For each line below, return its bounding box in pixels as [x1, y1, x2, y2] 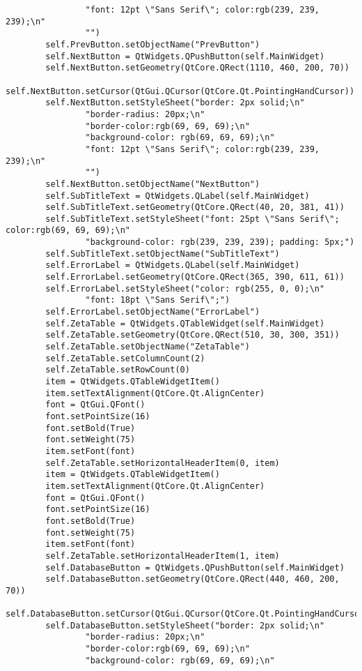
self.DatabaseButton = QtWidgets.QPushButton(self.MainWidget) [45, 562, 345, 573]
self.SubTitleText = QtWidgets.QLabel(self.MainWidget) [45, 190, 310, 201]
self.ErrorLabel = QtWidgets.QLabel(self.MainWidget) [45, 260, 300, 271]
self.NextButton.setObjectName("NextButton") [45, 179, 260, 189]
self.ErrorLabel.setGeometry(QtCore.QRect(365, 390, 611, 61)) [45, 272, 345, 282]
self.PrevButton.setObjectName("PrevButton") [45, 39, 260, 50]
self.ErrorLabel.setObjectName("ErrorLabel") [45, 307, 260, 317]
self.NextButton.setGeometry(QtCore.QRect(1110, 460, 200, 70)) [45, 63, 349, 73]
